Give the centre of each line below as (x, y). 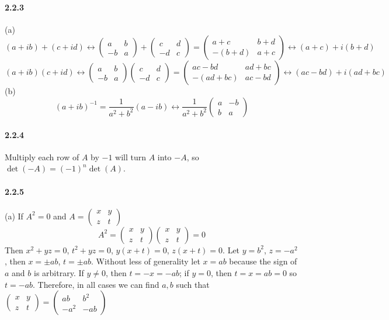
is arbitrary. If (59, 272)
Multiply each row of (42, 156)
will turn (131, 156)
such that (193, 284)
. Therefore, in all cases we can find (96, 284)
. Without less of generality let (146, 261)
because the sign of (263, 261)
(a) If (14, 216)
